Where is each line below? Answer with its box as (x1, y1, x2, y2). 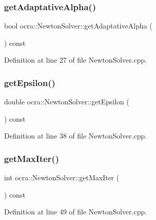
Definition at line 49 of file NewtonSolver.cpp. (4, 206, 147, 217)
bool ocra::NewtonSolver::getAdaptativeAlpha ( (4, 20, 152, 31)
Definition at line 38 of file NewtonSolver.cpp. (4, 130, 147, 141)
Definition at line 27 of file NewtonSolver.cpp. (4, 54, 147, 65)
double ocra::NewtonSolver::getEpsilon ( (4, 96, 129, 107)
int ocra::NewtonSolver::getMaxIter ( (4, 172, 119, 183)
